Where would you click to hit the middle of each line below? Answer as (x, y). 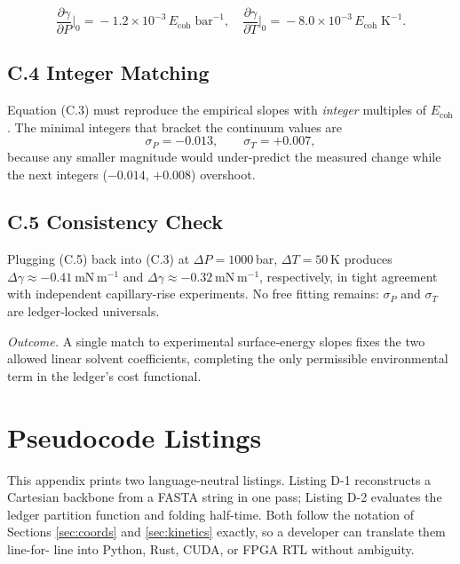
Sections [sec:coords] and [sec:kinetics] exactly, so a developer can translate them (226, 532)
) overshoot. (223, 174)
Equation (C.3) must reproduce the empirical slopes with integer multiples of (217, 110)
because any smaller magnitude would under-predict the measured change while (224, 156)
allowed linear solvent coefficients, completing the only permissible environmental (228, 358)
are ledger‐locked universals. (83, 311)
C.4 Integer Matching (108, 72)
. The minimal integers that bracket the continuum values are (175, 127)
